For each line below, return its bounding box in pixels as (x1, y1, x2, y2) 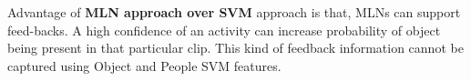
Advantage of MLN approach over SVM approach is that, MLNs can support (7, 3, 461, 21)
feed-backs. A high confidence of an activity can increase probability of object (7, 20, 441, 39)
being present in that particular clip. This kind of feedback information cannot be (7, 38, 464, 57)
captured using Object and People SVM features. (7, 56, 282, 75)
